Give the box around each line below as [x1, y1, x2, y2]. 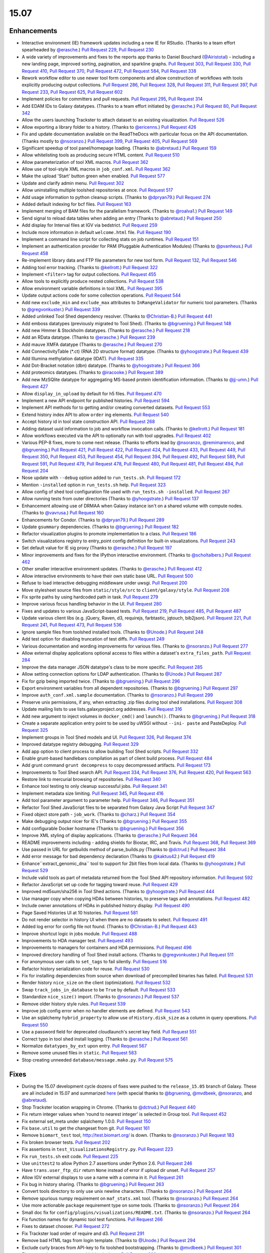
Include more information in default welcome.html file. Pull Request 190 [21, 229, 171, 235]
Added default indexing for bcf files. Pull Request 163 [21, 201, 131, 207]
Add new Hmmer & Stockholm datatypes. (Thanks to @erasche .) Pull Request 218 [21, 327, 190, 333]
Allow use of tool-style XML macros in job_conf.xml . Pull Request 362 [21, 166, 171, 172]
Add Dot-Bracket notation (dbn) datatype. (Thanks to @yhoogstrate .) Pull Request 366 [21, 362, 200, 368]
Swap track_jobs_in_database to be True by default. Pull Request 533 [21, 986, 175, 992]
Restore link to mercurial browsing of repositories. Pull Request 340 [21, 776, 161, 782]
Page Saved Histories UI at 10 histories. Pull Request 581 [21, 910, 138, 916]
